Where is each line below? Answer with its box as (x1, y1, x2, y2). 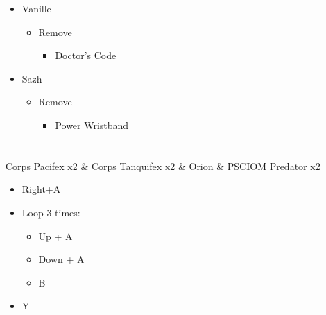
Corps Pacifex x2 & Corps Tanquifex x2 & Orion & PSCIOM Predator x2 (6, 158, 320, 173)
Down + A (38, 252, 85, 266)
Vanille (22, 1, 51, 15)
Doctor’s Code (55, 48, 117, 62)
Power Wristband (55, 117, 129, 132)
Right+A (22, 182, 61, 196)
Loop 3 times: (22, 205, 80, 219)
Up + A (38, 228, 73, 243)
